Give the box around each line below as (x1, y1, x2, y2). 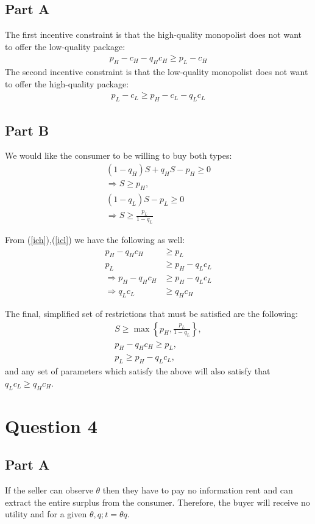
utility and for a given (5, 508, 87, 520)
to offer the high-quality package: (5, 77, 129, 90)
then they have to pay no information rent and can (102, 484, 293, 497)
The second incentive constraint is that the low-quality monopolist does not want (5, 65, 308, 78)
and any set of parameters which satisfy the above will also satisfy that (5, 365, 271, 377)
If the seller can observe (5, 484, 93, 497)
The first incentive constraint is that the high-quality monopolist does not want (5, 28, 302, 41)
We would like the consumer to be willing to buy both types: (5, 149, 232, 162)
